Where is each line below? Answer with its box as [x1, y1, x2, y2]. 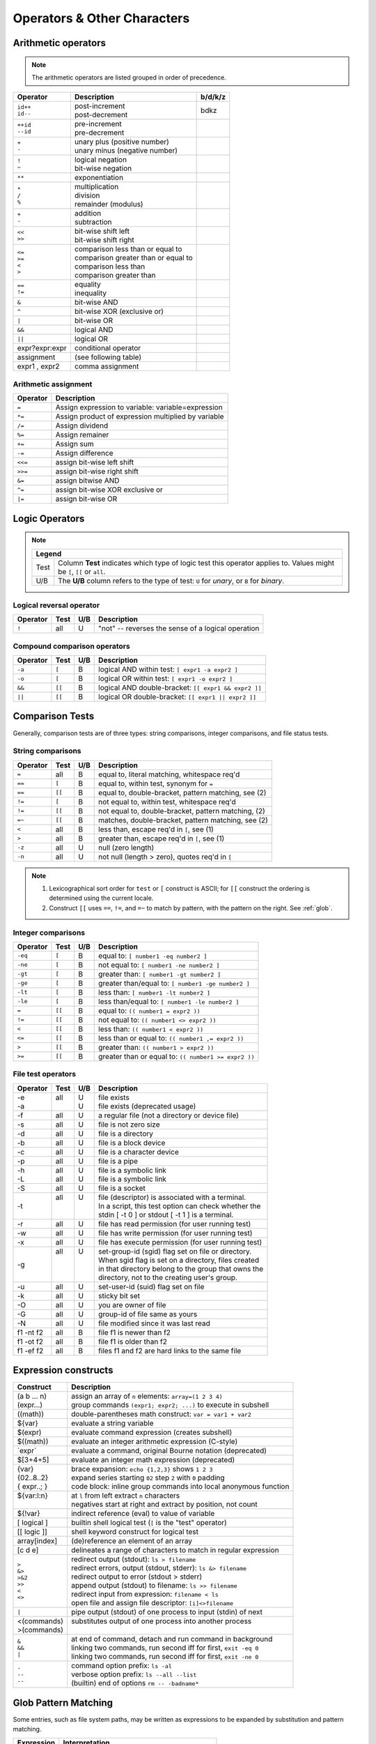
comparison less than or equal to [74, 244, 182, 254]
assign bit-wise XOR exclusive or [55, 485, 164, 495]
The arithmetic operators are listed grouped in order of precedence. [31, 73, 226, 82]
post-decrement [74, 110, 128, 120]
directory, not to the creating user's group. [98, 1272, 238, 1282]
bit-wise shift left [74, 227, 130, 236]
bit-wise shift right [74, 235, 135, 245]
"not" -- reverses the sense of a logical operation [98, 624, 260, 633]
